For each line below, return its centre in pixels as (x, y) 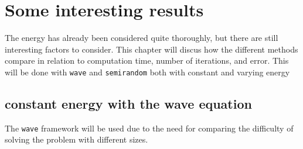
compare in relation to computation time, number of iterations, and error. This (147, 60)
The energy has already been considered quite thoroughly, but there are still (142, 38)
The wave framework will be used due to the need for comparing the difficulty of (149, 128)
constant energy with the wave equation (128, 103)
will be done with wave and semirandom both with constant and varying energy (147, 72)
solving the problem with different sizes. (76, 139)
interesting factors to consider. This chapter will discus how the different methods (151, 49)
